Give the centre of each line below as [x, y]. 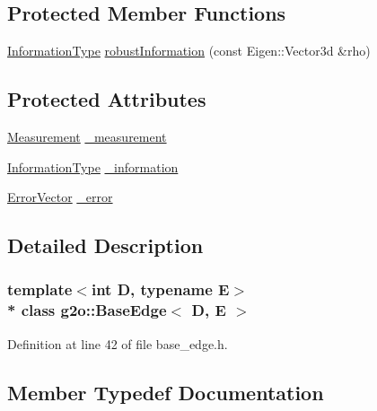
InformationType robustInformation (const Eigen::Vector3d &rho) [189, 51]
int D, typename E [160, 289]
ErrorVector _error [60, 197]
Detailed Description [105, 245]
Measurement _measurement [87, 136]
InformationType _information [93, 166]
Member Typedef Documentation [166, 392]
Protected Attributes [107, 99]
